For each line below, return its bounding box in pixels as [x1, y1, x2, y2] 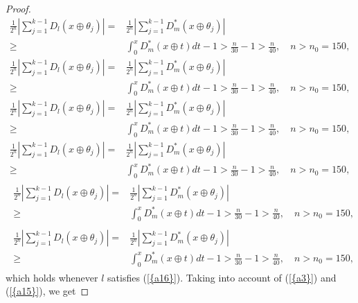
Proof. [6, 1, 31, 15]
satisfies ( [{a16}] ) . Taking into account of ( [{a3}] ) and [107, 270, 337, 284]
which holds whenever [6, 270, 98, 284]
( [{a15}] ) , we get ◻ [6, 284, 89, 298]
